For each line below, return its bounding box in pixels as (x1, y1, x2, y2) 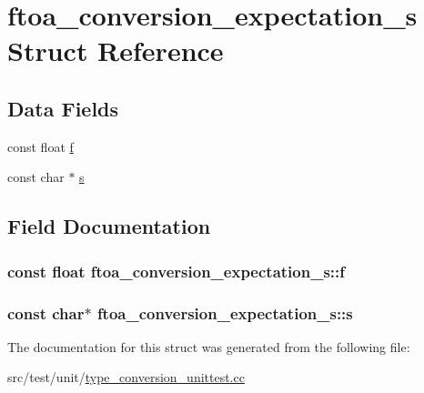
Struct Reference (7, 32, 224, 69)
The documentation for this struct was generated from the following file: (7, 337, 410, 356)
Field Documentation (7, 212, 211, 240)
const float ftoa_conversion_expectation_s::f (7, 259, 346, 282)
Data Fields (7, 94, 119, 122)
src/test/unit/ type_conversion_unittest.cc (7, 368, 245, 387)
